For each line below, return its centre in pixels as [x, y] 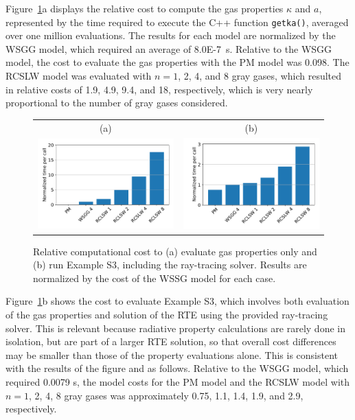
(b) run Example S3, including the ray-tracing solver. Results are [170, 265]
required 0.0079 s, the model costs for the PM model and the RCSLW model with [178, 382]
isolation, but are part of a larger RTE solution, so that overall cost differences [171, 341]
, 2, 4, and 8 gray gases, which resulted [260, 76]
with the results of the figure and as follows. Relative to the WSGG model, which [177, 368]
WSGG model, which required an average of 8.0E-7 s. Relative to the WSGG [169, 48]
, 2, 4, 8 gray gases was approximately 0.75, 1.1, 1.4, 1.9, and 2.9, [166, 395]
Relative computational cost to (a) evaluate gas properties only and [175, 251]
